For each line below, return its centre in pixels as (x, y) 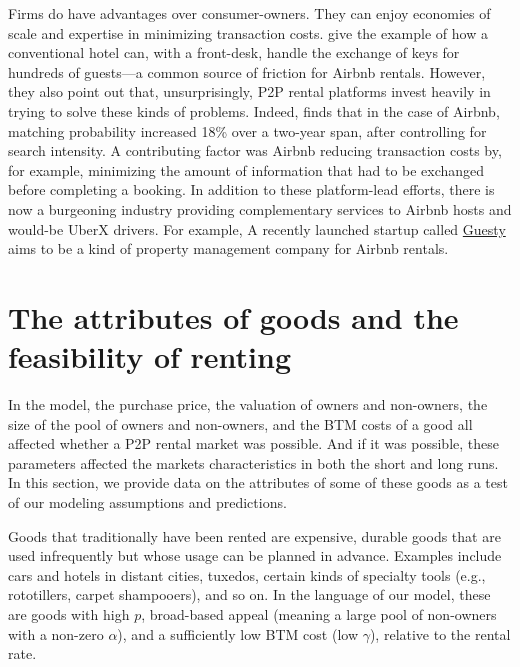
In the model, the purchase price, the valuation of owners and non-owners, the (248, 404)
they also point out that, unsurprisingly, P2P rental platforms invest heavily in (249, 91)
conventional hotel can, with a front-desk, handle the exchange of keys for (234, 52)
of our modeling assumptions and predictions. (147, 502)
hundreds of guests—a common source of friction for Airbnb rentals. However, (247, 71)
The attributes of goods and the (233, 316)
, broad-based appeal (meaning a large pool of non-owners (319, 613)
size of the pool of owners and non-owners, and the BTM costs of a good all (240, 423)
